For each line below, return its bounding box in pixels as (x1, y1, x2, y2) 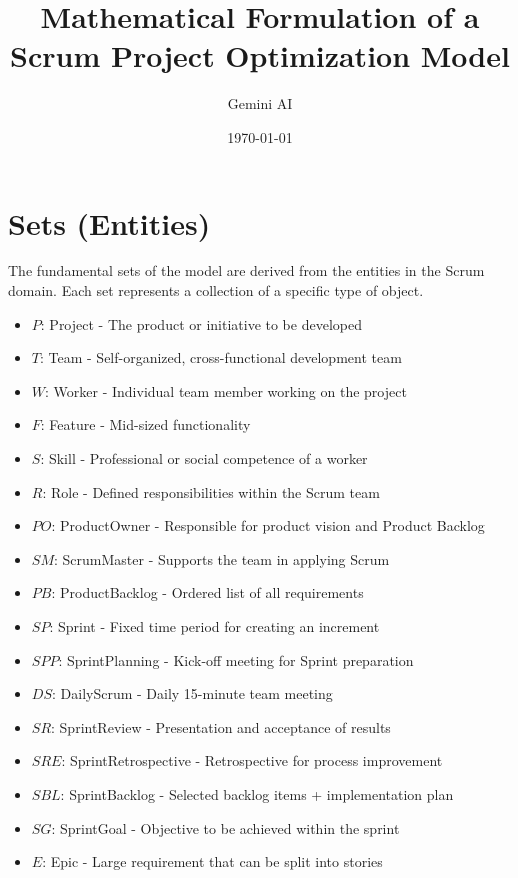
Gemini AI (227, 93, 293, 114)
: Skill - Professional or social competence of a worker (40, 448, 368, 468)
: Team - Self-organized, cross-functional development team (39, 347, 402, 368)
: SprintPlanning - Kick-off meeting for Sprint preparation (58, 649, 414, 670)
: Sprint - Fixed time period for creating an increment (49, 615, 380, 636)
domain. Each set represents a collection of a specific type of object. (8, 280, 424, 301)
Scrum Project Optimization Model (10, 35, 510, 76)
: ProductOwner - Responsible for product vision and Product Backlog (51, 515, 485, 536)
